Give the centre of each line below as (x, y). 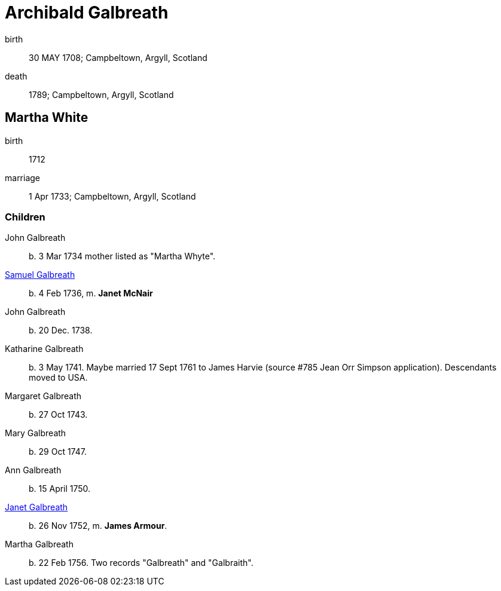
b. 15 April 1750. (60, 489)
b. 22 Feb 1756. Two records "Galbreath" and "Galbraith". (141, 563)
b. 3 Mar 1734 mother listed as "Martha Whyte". (122, 256)
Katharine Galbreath (44, 349)
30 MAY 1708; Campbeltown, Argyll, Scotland (118, 57)
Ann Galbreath (33, 470)
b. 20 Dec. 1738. (61, 330)
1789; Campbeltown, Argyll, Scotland (101, 94)
